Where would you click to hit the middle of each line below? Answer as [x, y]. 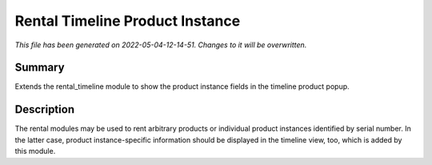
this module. [35, 151]
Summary [40, 68]
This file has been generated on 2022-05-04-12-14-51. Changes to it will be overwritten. [161, 45]
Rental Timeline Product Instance [128, 21]
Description [45, 109]
